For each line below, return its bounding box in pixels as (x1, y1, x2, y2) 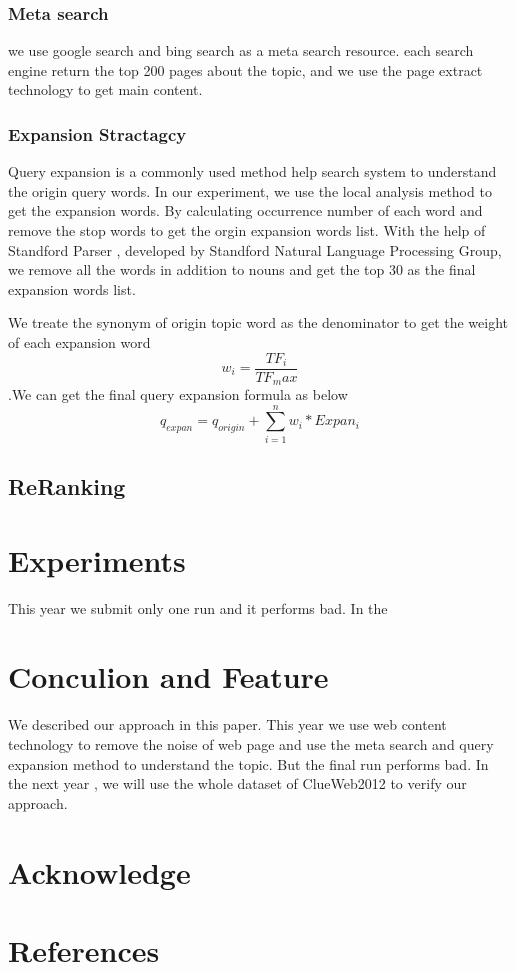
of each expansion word (8, 331, 151, 352)
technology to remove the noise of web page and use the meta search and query (8, 734, 494, 755)
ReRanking (8, 471, 126, 502)
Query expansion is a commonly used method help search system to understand (8, 161, 497, 182)
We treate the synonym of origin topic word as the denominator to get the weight (8, 312, 509, 333)
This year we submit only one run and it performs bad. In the (8, 597, 388, 618)
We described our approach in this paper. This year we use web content (8, 714, 447, 735)
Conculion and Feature (8, 656, 329, 697)
